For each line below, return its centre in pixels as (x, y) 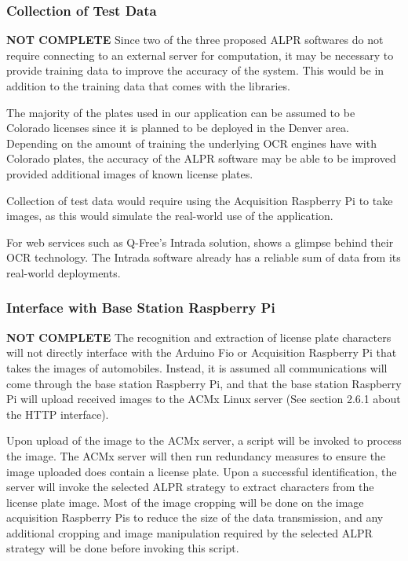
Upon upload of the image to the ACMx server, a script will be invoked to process (204, 440)
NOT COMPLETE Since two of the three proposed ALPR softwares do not (195, 40)
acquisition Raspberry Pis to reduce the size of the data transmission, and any (195, 517)
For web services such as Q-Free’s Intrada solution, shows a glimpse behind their (200, 242)
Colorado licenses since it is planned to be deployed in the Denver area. (178, 128)
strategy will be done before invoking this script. (123, 548)
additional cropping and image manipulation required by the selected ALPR (189, 532)
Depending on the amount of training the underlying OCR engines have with (191, 143)
